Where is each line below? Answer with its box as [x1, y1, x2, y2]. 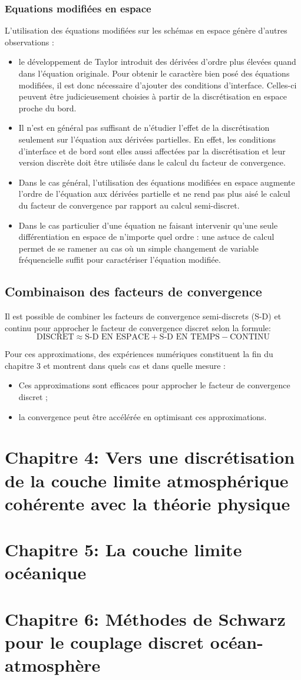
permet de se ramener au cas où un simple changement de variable [18, 242, 259, 254]
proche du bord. [18, 101, 77, 114]
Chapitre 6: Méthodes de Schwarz [5, 606, 286, 631]
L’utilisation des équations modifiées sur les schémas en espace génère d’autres [5, 24, 287, 37]
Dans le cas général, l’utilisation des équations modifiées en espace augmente [18, 176, 295, 188]
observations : [5, 35, 54, 48]
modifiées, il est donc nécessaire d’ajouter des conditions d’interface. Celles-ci [18, 78, 297, 91]
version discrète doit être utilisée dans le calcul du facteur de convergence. [18, 156, 286, 169]
